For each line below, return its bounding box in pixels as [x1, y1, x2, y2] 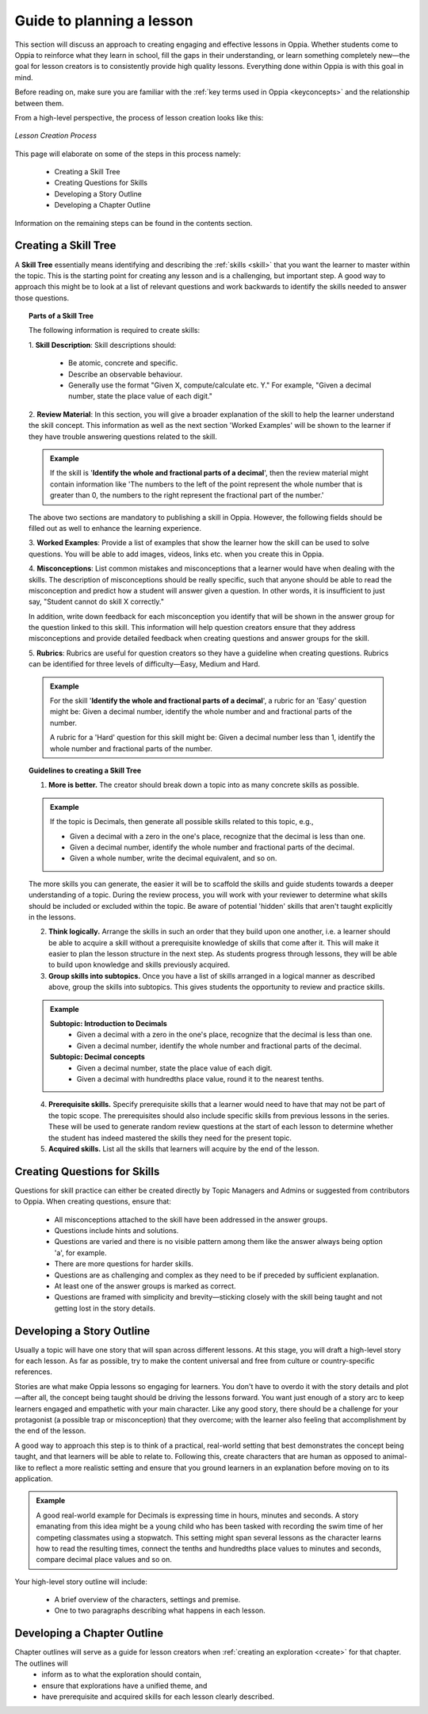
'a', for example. [54, 1248, 107, 1258]
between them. [14, 98, 64, 108]
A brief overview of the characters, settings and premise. [54, 1595, 241, 1605]
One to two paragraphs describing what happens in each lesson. [54, 1605, 266, 1616]
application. [14, 1474, 53, 1483]
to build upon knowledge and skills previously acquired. [48, 960, 230, 970]
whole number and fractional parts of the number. [50, 743, 213, 753]
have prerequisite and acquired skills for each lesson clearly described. [41, 1692, 275, 1701]
